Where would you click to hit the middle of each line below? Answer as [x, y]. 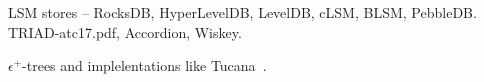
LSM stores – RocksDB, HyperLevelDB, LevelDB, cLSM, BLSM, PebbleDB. [242, 12]
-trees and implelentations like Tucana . [144, 65]
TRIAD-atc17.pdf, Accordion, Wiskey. [125, 31]
